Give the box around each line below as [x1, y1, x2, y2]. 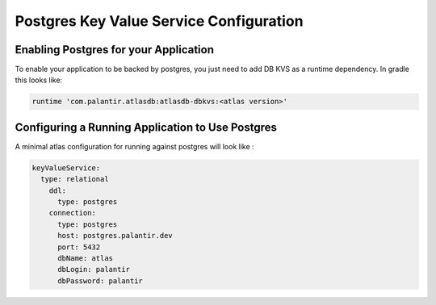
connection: [48, 208, 97, 218]
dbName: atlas [57, 254, 113, 263]
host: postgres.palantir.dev [57, 231, 173, 240]
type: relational [40, 174, 109, 184]
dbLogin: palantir [57, 265, 131, 274]
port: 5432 [57, 242, 101, 252]
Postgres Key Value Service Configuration [15, 12, 304, 30]
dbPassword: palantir [57, 276, 143, 286]
